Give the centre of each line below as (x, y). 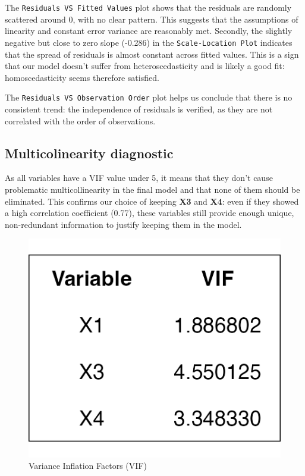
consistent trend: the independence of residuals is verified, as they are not (139, 109)
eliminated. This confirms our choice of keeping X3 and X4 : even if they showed (152, 201)
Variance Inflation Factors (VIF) (88, 466)
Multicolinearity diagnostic (89, 153)
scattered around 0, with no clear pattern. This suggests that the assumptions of (152, 19)
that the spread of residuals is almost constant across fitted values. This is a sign (152, 54)
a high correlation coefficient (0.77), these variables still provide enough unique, (150, 213)
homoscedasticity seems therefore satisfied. (82, 77)
